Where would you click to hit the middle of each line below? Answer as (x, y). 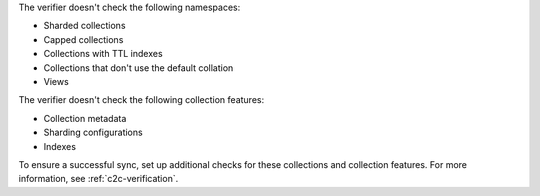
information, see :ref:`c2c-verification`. (98, 179)
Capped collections (83, 39)
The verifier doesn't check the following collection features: (141, 100)
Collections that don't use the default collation (138, 67)
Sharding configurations (93, 132)
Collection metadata (85, 118)
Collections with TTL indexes (103, 54)
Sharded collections (84, 26)
